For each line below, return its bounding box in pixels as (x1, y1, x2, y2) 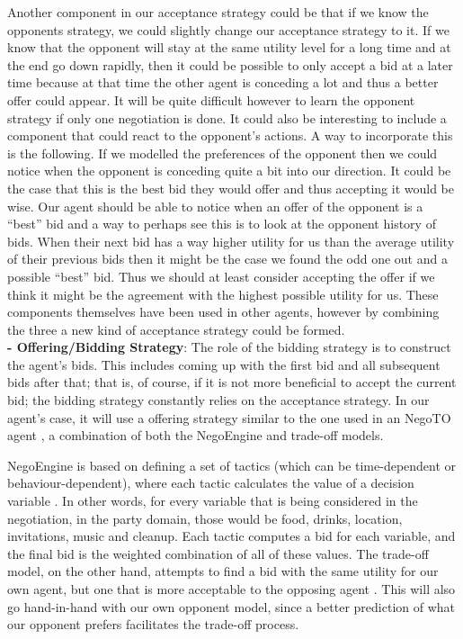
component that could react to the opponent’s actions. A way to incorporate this (7, 126, 453, 145)
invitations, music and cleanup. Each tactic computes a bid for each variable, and (7, 526, 456, 545)
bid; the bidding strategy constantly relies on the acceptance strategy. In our (7, 391, 430, 409)
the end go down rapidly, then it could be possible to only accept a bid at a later (7, 55, 453, 74)
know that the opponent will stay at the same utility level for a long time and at (7, 38, 451, 57)
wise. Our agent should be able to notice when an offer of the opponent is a (7, 196, 423, 215)
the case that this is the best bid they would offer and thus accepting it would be (7, 178, 455, 197)
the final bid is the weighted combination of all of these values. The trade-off (7, 544, 429, 562)
